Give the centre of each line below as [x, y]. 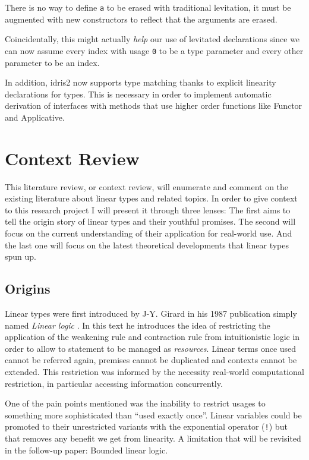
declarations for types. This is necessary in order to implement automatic [138, 94]
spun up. [21, 256]
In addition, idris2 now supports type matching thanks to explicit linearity [141, 82]
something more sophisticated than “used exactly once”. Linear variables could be [153, 415]
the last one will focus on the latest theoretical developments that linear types [147, 245]
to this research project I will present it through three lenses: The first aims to [148, 209]
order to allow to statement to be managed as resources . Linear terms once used [151, 348]
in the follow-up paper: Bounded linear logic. [86, 450]
